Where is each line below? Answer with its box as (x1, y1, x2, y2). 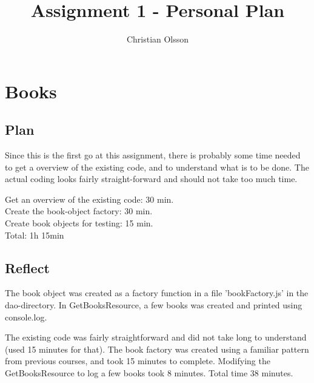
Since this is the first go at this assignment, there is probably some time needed (5, 149, 301, 161)
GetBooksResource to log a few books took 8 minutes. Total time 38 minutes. (5, 367, 293, 379)
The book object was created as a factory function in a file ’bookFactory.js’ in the (5, 286, 309, 299)
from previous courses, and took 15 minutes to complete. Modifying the (5, 354, 270, 367)
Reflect (5, 258, 50, 277)
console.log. (5, 310, 47, 323)
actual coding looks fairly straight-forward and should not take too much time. (5, 172, 298, 185)
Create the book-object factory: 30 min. (5, 205, 153, 217)
